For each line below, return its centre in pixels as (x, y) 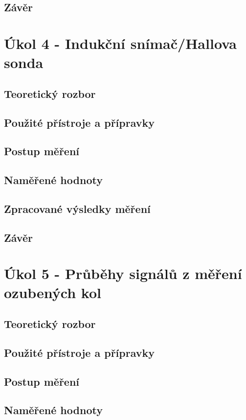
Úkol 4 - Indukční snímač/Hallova (120, 43)
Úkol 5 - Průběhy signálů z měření (123, 273)
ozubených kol (53, 292)
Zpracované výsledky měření (77, 208)
